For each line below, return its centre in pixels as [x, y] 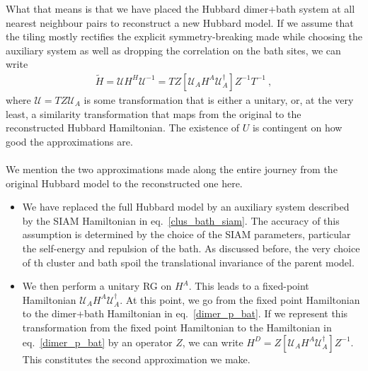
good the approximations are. [69, 141]
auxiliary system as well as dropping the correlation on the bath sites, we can [173, 50]
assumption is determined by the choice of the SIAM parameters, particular [186, 234]
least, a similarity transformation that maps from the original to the [154, 113]
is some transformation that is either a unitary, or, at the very [219, 100]
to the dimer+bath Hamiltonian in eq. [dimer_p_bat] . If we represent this [185, 313]
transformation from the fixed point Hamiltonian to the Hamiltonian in [177, 327]
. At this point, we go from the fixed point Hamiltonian [240, 299]
